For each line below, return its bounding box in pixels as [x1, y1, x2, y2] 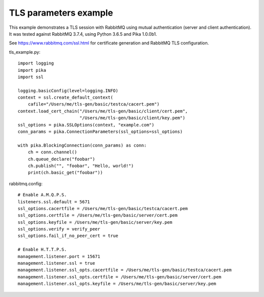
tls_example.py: [9, 49, 41, 55]
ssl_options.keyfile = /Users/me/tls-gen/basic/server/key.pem [18, 219, 173, 225]
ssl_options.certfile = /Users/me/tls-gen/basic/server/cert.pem [18, 212, 178, 218]
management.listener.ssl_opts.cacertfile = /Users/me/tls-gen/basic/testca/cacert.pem [18, 267, 232, 273]
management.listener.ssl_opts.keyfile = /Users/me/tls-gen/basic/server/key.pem [18, 281, 217, 287]
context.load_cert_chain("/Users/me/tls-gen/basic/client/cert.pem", [18, 108, 188, 114]
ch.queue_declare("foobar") [27, 156, 95, 162]
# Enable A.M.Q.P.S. [18, 192, 67, 198]
